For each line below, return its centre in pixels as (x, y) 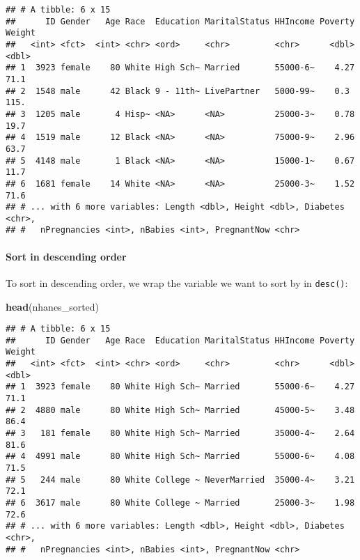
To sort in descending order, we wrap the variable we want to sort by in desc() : (177, 282)
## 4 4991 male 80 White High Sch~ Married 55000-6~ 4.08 (180, 457)
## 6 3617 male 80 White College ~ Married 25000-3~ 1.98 (180, 503)
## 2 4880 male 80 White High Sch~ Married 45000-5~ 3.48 (180, 410)
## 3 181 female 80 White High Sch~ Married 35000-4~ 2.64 (180, 434)
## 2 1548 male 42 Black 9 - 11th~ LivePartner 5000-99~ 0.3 (178, 91)
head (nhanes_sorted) (53, 306)
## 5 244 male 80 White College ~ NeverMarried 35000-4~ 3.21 (180, 480)
